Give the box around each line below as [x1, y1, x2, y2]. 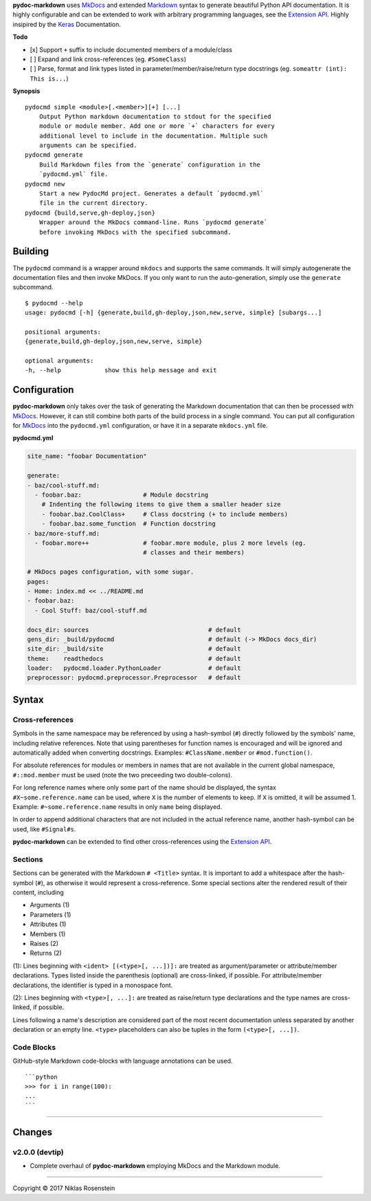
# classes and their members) [143, 549, 245, 556]
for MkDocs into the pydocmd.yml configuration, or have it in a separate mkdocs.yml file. [12, 422, 268, 430]
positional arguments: [25, 327, 102, 336]
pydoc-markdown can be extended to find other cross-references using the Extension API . [12, 838, 272, 846]
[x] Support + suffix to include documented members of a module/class [30, 45, 233, 54]
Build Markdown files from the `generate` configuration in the [38, 160, 260, 169]
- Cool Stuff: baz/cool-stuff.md [34, 606, 147, 614]
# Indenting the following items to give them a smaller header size [41, 501, 281, 508]
